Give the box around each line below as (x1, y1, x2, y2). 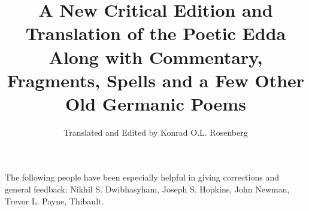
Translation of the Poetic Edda (25, 21, 286, 45)
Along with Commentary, (49, 44, 263, 69)
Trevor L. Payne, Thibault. (5, 194, 104, 207)
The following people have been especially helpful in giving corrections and (5, 171, 279, 184)
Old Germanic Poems (65, 91, 246, 115)
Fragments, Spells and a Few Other (7, 68, 305, 92)
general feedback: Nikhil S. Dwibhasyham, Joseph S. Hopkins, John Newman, (5, 183, 290, 195)
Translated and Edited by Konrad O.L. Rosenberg (63, 126, 248, 138)
